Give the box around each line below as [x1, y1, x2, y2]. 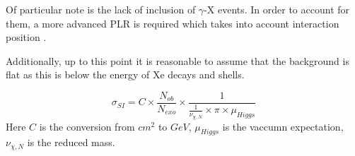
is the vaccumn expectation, [222, 119, 344, 133]
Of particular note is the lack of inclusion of [6, 2, 196, 16]
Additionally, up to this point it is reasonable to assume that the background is [6, 53, 349, 68]
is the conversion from [39, 119, 135, 133]
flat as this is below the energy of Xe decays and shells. [6, 67, 245, 82]
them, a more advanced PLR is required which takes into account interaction [6, 16, 339, 30]
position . [6, 30, 47, 44]
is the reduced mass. [27, 135, 115, 150]
